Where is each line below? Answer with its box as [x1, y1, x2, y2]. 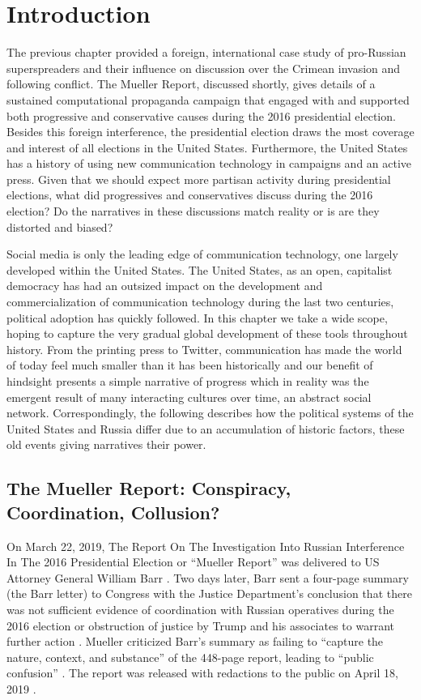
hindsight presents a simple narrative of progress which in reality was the [6, 373, 369, 389]
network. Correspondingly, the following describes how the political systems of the [6, 404, 414, 421]
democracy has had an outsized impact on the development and [6, 277, 323, 294]
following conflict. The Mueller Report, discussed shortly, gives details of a [6, 75, 376, 92]
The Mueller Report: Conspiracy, [6, 476, 291, 501]
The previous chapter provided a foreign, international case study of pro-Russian [6, 44, 406, 61]
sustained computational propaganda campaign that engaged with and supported [6, 91, 410, 108]
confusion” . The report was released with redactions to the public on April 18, [6, 664, 398, 681]
